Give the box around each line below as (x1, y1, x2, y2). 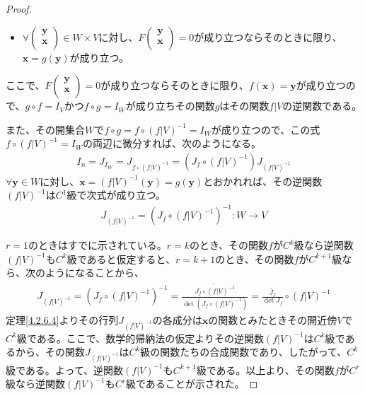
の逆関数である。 (282, 98, 362, 113)
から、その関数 (15, 344, 85, 359)
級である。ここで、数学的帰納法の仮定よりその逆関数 (16, 330, 264, 345)
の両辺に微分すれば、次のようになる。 (82, 136, 261, 151)
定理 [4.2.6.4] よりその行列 (6, 312, 119, 327)
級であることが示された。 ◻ (125, 376, 258, 391)
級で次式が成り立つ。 (66, 187, 166, 202)
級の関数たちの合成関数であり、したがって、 (140, 344, 347, 359)
